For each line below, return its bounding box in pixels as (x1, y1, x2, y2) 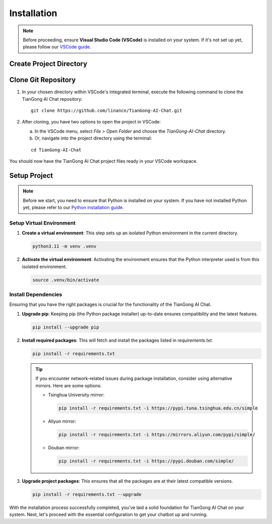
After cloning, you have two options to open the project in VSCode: (22, 119, 161, 125)
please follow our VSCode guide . (23, 44, 91, 50)
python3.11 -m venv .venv (32, 243, 97, 249)
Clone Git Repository (9, 76, 76, 84)
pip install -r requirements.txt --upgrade (32, 491, 142, 497)
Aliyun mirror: (48, 418, 77, 424)
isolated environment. (22, 264, 67, 270)
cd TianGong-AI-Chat (31, 147, 82, 153)
